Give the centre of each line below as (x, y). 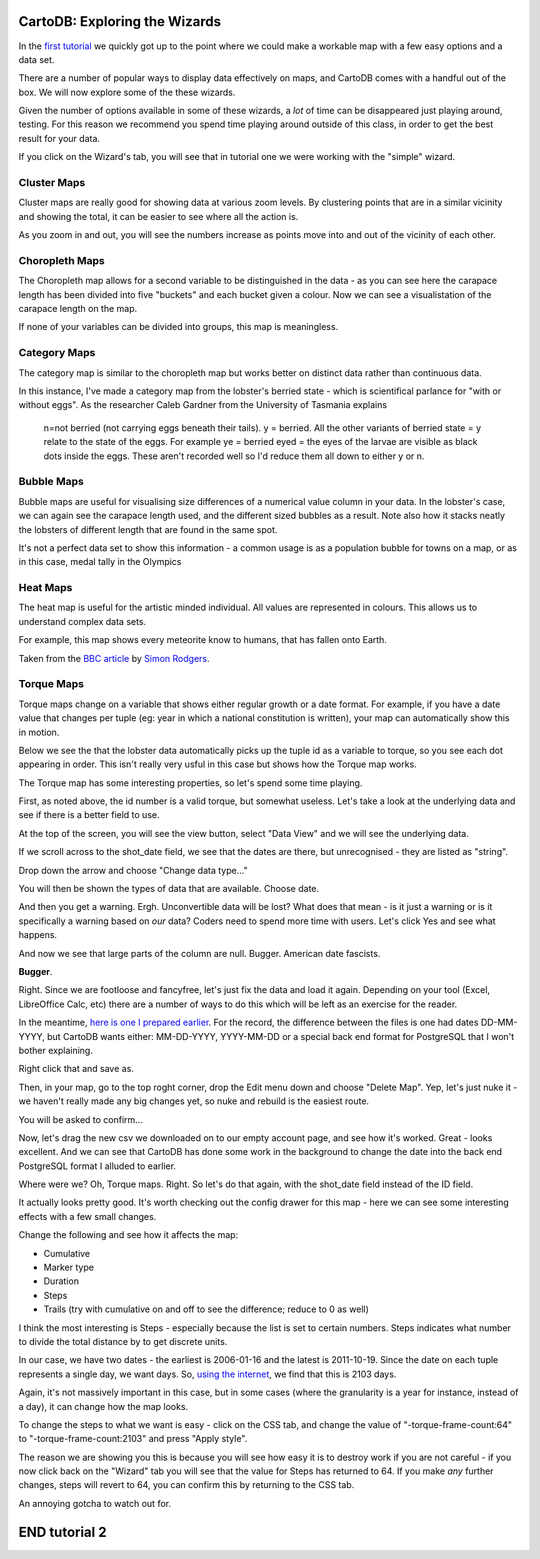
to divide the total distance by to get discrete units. (123, 1341)
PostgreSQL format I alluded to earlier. (97, 1166)
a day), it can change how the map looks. (103, 1406)
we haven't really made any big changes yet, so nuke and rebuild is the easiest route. (194, 1101)
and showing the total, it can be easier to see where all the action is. (158, 216)
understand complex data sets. (82, 621)
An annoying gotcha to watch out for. (95, 1503)
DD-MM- (499, 1022)
